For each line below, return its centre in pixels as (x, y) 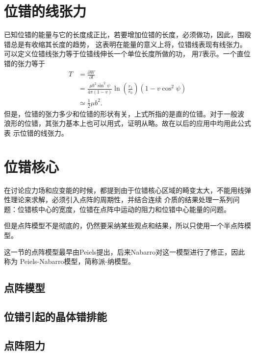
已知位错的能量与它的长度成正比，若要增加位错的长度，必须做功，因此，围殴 (127, 35)
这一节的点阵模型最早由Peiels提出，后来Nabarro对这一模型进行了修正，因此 (125, 251)
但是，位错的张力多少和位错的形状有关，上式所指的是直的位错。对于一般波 (124, 113)
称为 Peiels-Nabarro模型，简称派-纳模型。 (70, 261)
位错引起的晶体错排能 (55, 316)
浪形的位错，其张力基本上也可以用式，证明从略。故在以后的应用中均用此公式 (127, 123)
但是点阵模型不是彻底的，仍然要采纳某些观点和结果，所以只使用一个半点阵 (124, 225)
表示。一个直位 (226, 54)
